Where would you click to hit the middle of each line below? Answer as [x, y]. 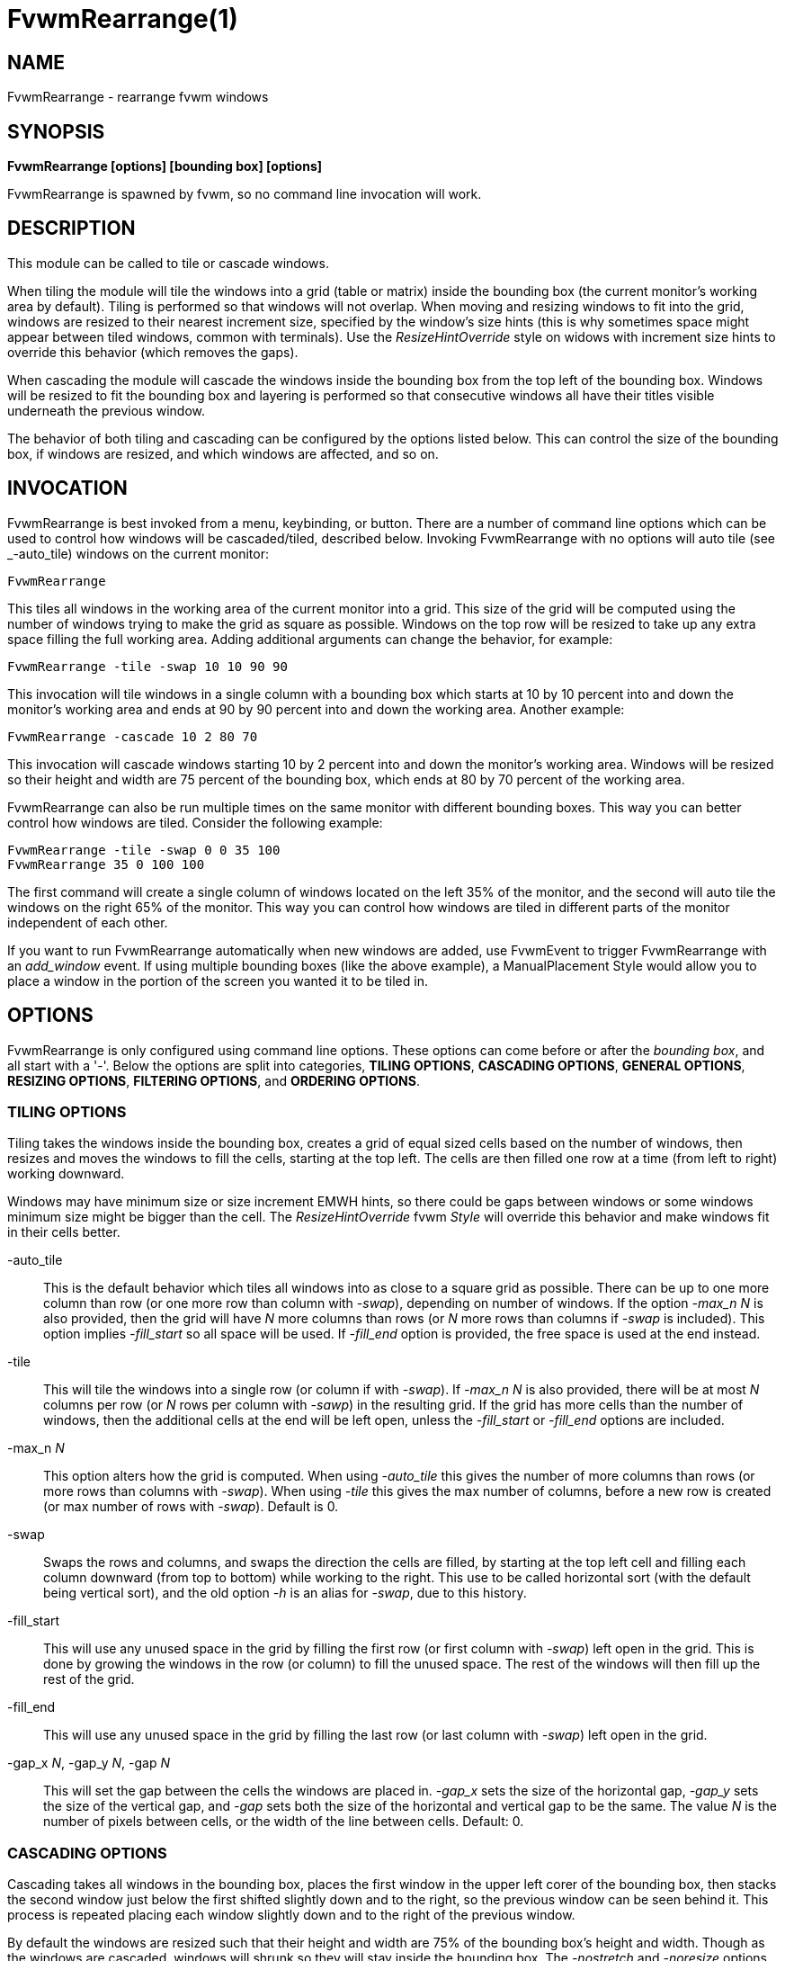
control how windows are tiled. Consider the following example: [195, 822]
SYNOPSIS [56, 131]
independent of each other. [88, 922]
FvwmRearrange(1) [123, 19]
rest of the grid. [89, 1679]
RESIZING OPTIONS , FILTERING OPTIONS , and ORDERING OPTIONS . [214, 1080]
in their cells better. [64, 1232]
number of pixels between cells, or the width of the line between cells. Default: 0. [284, 1822]
